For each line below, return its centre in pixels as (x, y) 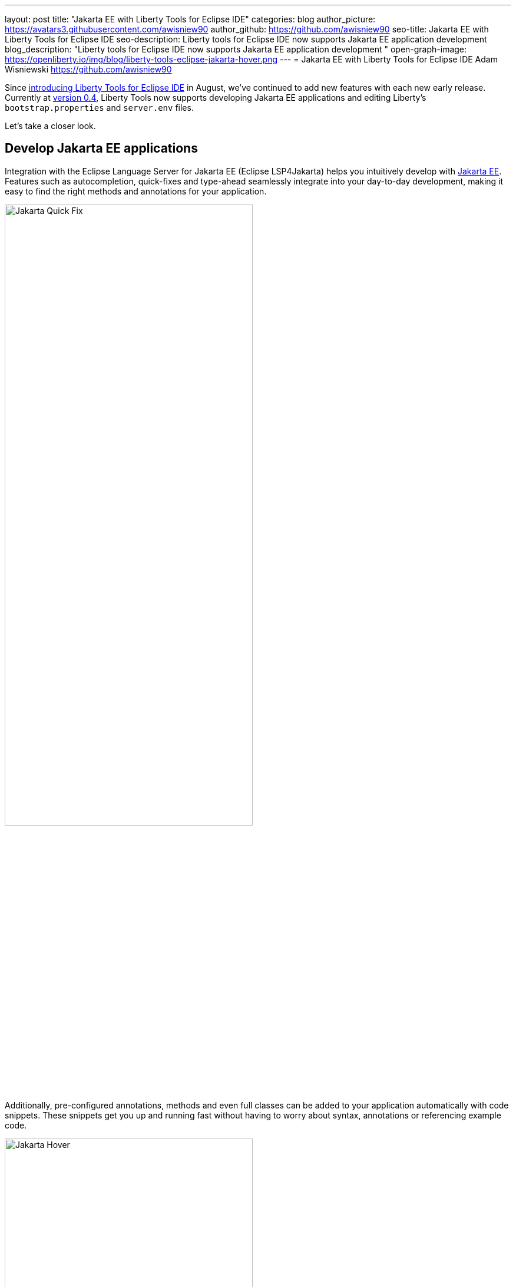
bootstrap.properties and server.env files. (99, 108)
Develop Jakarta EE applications (101, 148)
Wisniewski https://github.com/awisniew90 (88, 69)
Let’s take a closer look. (50, 126)
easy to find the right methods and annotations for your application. (136, 191)
